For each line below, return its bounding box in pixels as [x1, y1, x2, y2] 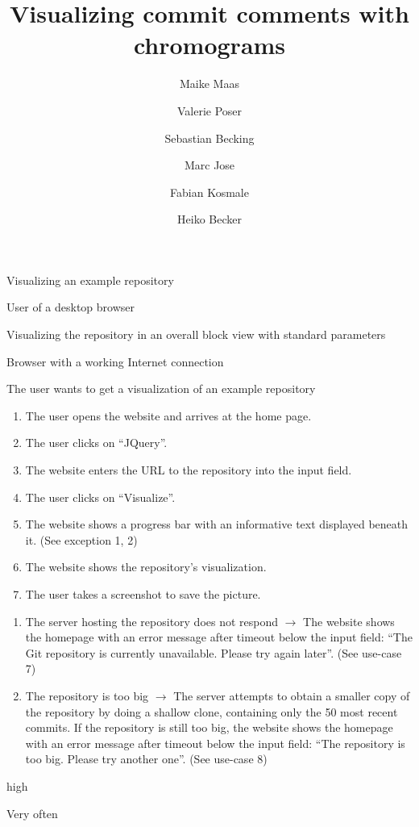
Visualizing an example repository [6, 271, 174, 288]
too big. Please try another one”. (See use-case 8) [25, 750, 268, 767]
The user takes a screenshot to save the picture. [25, 586, 261, 602]
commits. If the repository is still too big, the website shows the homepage [25, 719, 393, 736]
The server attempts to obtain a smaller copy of [173, 687, 410, 704]
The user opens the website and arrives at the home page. [25, 407, 312, 424]
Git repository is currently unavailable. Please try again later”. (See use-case [25, 644, 402, 661]
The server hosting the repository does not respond [25, 612, 279, 629]
